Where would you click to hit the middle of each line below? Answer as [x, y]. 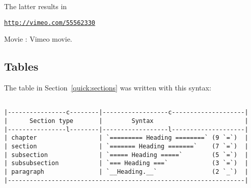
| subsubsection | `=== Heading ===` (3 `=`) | [126, 163]
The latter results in [36, 6]
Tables [21, 66]
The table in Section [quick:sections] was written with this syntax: [108, 88]
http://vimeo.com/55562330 [50, 23]
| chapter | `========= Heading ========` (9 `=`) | [126, 138]
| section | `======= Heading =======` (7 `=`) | [126, 146]
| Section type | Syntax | [126, 121]
